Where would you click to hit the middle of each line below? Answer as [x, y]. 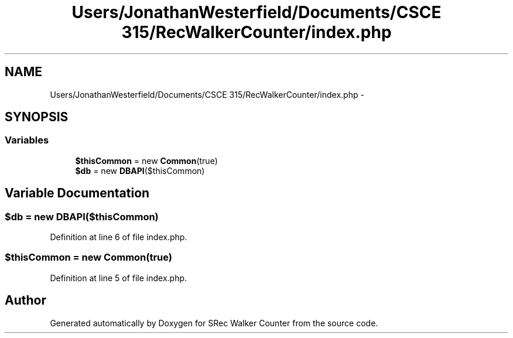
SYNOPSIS [37, 117]
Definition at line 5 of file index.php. [119, 278]
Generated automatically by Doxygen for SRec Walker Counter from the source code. [214, 323]
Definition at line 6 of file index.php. [119, 237]
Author [25, 301]
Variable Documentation [77, 193]
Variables [27, 140]
